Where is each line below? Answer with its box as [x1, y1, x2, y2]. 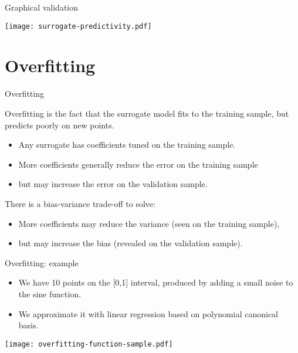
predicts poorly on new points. [5, 118, 114, 131]
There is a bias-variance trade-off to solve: [5, 197, 155, 209]
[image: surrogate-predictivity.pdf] [5, 22, 152, 30]
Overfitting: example [5, 256, 79, 269]
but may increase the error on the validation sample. [18, 178, 208, 190]
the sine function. [18, 287, 82, 300]
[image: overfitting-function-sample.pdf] [5, 340, 173, 348]
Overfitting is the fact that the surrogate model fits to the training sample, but [5, 107, 289, 119]
